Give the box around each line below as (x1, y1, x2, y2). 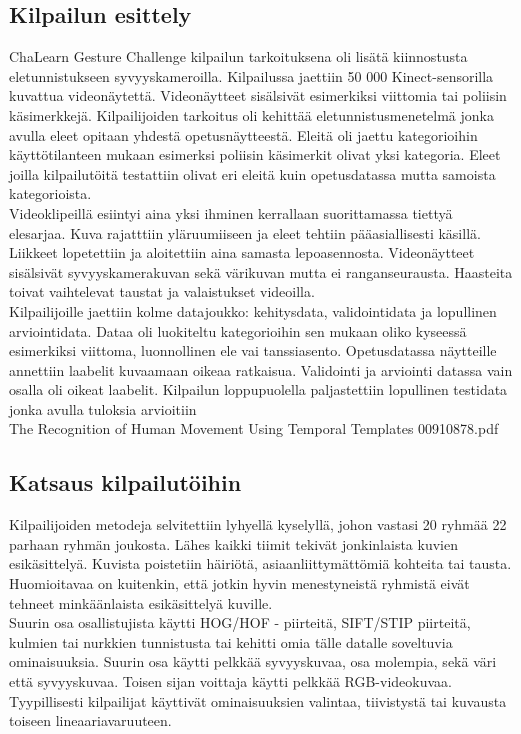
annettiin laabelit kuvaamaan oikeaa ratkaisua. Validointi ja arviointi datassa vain (9, 359, 513, 380)
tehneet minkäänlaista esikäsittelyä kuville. (9, 592, 273, 613)
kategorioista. (9, 183, 92, 204)
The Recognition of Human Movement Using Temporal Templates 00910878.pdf (9, 418, 499, 439)
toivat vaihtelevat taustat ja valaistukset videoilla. (9, 281, 315, 302)
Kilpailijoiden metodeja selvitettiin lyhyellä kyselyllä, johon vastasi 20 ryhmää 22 (9, 514, 507, 535)
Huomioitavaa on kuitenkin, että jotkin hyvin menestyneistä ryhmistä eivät (9, 573, 470, 594)
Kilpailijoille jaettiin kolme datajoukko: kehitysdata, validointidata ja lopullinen (9, 300, 497, 321)
